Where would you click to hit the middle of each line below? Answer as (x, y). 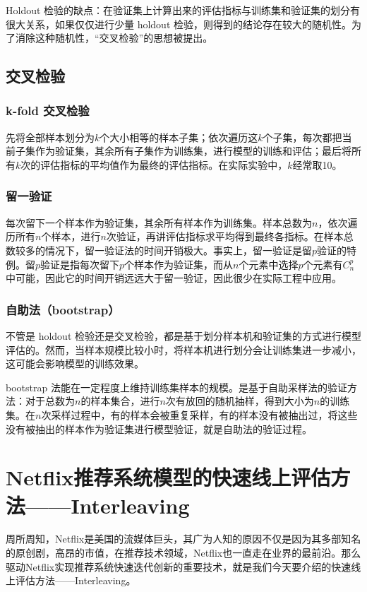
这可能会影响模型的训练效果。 (75, 363)
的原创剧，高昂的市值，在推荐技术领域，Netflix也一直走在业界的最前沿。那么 (183, 553)
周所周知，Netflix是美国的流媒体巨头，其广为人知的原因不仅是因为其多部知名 (183, 539)
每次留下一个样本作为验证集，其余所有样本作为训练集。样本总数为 (159, 222)
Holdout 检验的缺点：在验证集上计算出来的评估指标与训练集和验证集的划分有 (183, 10)
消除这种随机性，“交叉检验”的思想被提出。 (114, 38)
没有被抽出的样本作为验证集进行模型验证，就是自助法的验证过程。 (159, 428)
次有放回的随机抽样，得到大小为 (240, 401)
